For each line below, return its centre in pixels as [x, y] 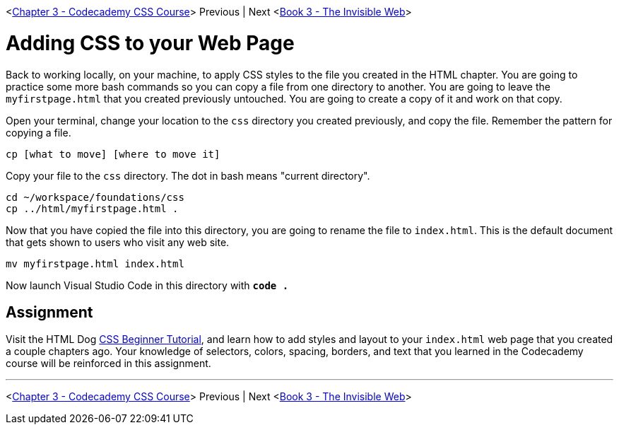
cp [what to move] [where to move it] [113, 154]
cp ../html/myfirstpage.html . [92, 208]
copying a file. [39, 132]
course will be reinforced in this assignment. [108, 364]
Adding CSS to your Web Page [150, 43]
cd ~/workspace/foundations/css [95, 197]
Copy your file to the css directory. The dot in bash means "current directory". [188, 175]
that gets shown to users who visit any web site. [118, 242]
